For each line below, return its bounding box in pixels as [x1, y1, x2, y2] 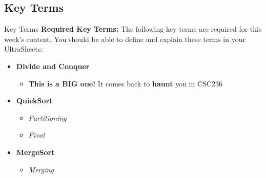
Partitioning [28, 112, 67, 123]
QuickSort [16, 95, 53, 106]
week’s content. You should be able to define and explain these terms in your [4, 33, 245, 44]
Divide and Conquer [16, 60, 90, 71]
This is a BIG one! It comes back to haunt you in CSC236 [28, 78, 222, 88]
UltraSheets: [4, 43, 43, 54]
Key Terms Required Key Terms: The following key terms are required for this [4, 24, 262, 34]
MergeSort [16, 146, 55, 157]
